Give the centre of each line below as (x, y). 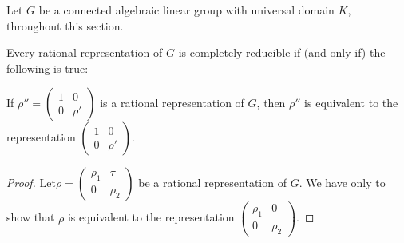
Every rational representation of (85, 52)
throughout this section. (65, 25)
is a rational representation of (172, 103)
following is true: (48, 68)
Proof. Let (31, 183)
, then (271, 103)
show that (31, 217)
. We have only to (342, 183)
